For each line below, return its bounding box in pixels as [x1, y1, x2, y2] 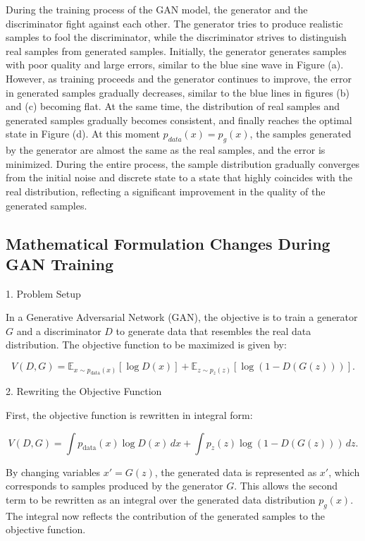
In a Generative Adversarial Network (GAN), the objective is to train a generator [6, 310, 358, 324]
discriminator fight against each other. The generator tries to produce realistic [6, 16, 343, 30]
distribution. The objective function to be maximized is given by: [6, 337, 287, 352]
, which [328, 464, 360, 479]
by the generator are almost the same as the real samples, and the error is [6, 142, 326, 157]
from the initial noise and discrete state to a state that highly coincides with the [6, 170, 353, 185]
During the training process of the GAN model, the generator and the [6, 2, 308, 16]
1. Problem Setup [6, 286, 81, 300]
